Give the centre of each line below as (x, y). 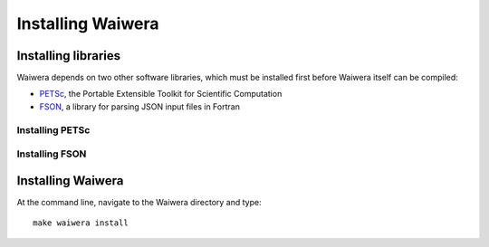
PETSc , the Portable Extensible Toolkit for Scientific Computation (161, 94)
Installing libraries (69, 56)
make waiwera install (81, 223)
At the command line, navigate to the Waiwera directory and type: (139, 202)
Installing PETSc (53, 129)
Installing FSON (52, 154)
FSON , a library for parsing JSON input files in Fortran (139, 106)
